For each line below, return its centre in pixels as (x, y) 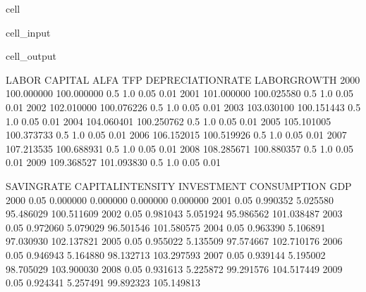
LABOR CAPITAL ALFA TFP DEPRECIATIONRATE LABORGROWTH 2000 (183, 79)
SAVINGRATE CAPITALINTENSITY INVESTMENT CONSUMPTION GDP (179, 185)
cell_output (31, 56)
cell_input (28, 32)
